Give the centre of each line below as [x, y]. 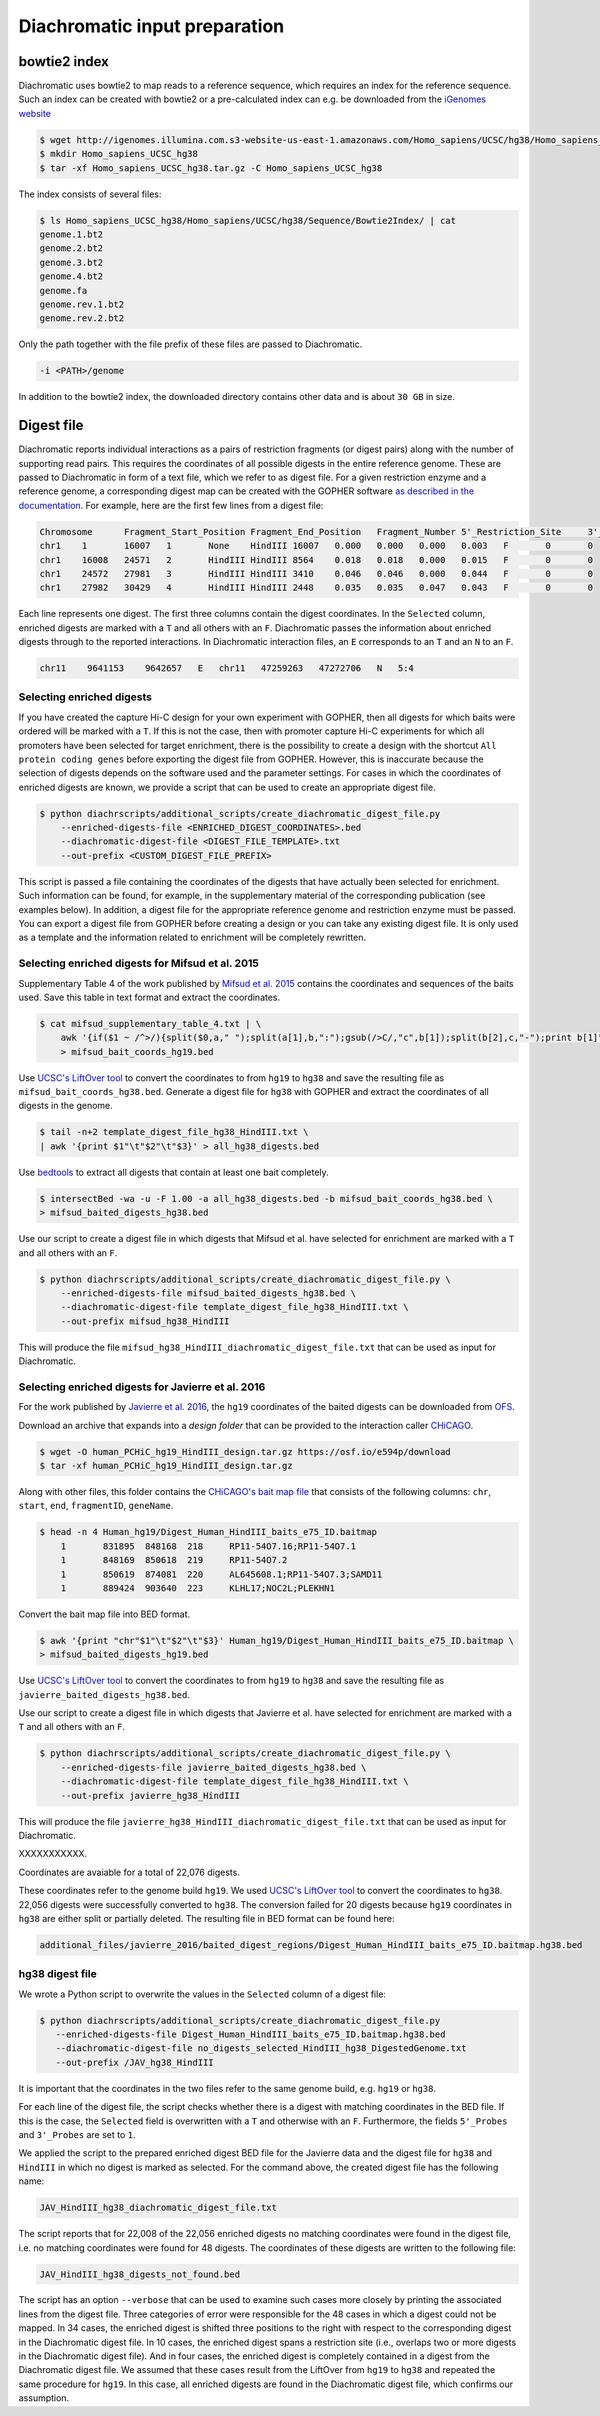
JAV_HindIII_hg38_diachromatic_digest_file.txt [158, 2208]
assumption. [44, 2398]
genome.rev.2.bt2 [82, 318]
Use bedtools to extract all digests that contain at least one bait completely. [173, 1172]
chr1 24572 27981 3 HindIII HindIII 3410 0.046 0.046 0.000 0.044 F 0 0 [316, 573]
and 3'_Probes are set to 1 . [77, 2134]
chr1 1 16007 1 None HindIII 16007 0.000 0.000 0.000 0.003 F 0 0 [316, 546]
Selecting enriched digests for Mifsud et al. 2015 [138, 963]
